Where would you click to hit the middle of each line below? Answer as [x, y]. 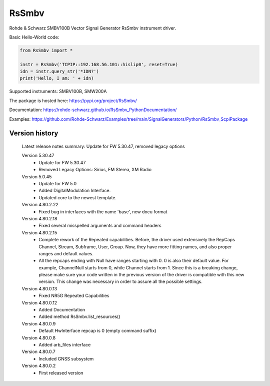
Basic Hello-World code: [34, 37]
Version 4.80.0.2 [39, 366]
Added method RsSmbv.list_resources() [79, 317]
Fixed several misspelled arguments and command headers [100, 226]
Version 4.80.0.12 [39, 302]
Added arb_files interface [65, 344]
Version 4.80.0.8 [39, 337]
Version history [34, 133]
